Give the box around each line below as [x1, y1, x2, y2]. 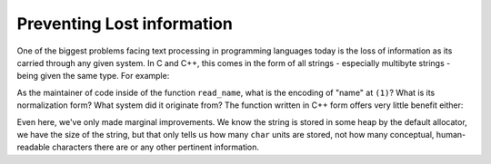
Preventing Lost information [16, 14, 234, 34]
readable [16, 141, 50, 153]
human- [436, 129, 466, 140]
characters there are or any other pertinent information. [51, 141, 259, 153]
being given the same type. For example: [16, 71, 170, 82]
